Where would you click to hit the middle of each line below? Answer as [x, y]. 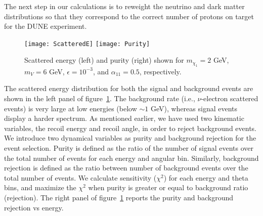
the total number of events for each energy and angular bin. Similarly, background [131, 158]
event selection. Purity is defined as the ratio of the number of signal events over [129, 148]
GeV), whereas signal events [194, 108]
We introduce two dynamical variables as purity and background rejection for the [130, 138]
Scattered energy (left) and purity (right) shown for [104, 60]
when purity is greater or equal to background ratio [168, 187]
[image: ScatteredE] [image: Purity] [87, 44]
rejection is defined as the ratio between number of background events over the [126, 168]
